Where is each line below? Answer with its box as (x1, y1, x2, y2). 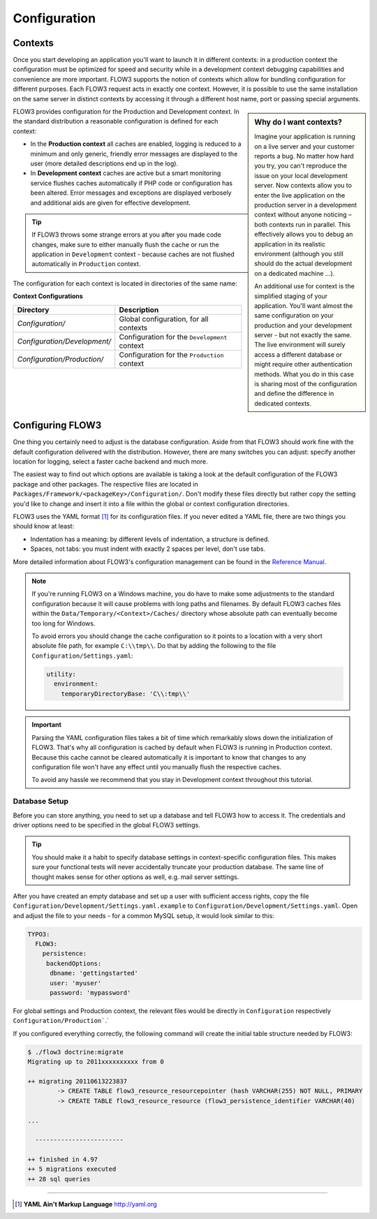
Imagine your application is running (254, 133, 356, 141)
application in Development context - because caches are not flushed (31, 250, 235, 258)
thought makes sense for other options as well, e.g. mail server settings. (31, 873, 239, 881)
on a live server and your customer (254, 142, 355, 150)
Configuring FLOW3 (13, 420, 102, 431)
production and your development (254, 321, 353, 330)
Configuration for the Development (119, 332, 228, 341)
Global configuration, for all (119, 314, 209, 324)
